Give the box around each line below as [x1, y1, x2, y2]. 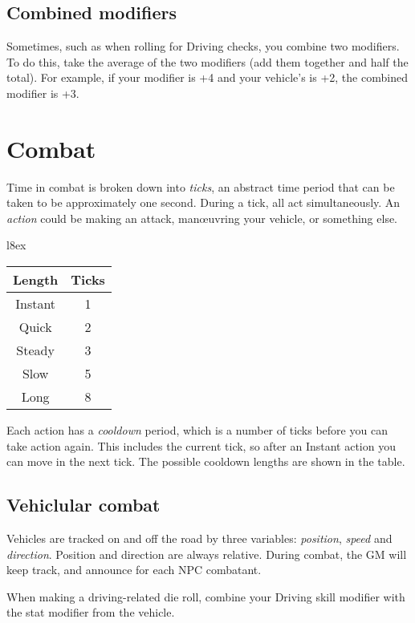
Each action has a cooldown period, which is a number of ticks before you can [6, 422, 388, 439]
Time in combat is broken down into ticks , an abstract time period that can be [6, 178, 395, 195]
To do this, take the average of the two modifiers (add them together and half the [6, 53, 409, 70]
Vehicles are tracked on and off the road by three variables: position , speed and [6, 530, 393, 547]
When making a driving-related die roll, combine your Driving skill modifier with [6, 588, 405, 605]
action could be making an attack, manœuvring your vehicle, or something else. [6, 209, 398, 226]
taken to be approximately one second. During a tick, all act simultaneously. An [6, 194, 401, 211]
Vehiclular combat [6, 492, 161, 517]
